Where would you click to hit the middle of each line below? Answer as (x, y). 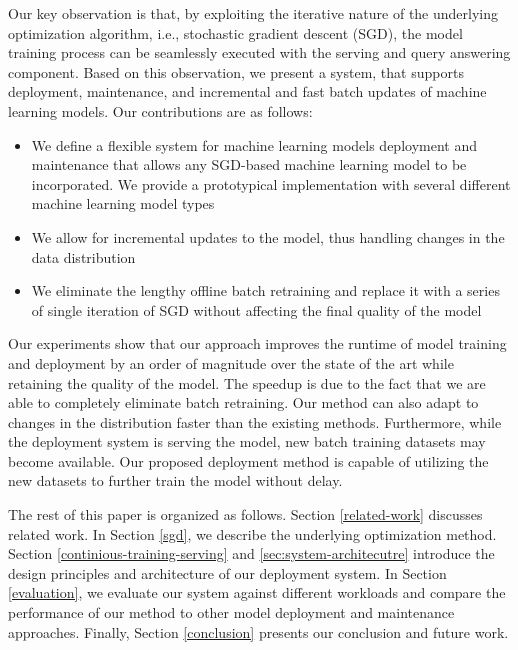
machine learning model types (123, 203)
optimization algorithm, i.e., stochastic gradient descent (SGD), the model (235, 32)
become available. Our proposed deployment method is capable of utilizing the (248, 460)
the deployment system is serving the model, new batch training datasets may (247, 441)
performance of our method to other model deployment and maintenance (231, 612)
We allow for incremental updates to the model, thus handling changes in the (268, 236)
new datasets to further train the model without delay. (175, 480)
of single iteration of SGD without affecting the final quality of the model (256, 309)
